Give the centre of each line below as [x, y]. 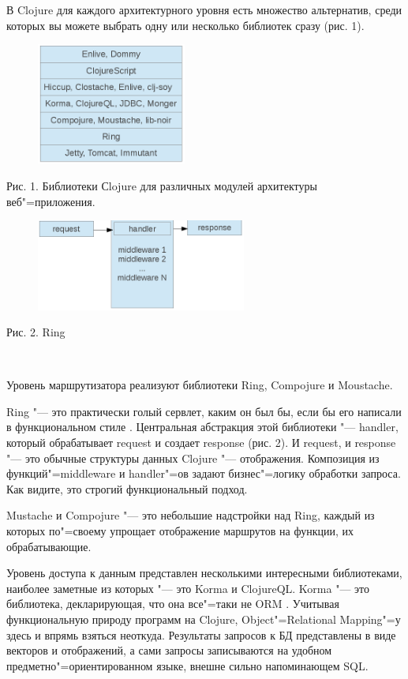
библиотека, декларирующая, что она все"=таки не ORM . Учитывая [173, 604]
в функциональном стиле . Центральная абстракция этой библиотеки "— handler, [202, 427]
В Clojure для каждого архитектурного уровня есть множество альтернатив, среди [204, 9]
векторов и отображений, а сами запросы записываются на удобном [169, 650]
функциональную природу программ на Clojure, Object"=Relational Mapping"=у [204, 619]
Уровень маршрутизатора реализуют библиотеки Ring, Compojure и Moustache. [200, 385]
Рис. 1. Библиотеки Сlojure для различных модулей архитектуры [162, 185]
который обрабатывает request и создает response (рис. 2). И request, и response [201, 443]
